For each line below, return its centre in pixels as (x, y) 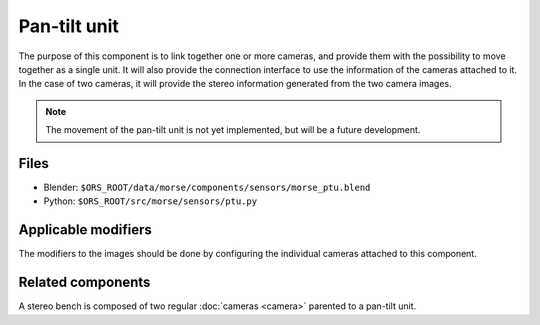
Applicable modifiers (85, 230)
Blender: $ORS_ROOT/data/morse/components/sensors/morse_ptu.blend (207, 187)
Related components (84, 282)
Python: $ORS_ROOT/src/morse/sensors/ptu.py (150, 201)
